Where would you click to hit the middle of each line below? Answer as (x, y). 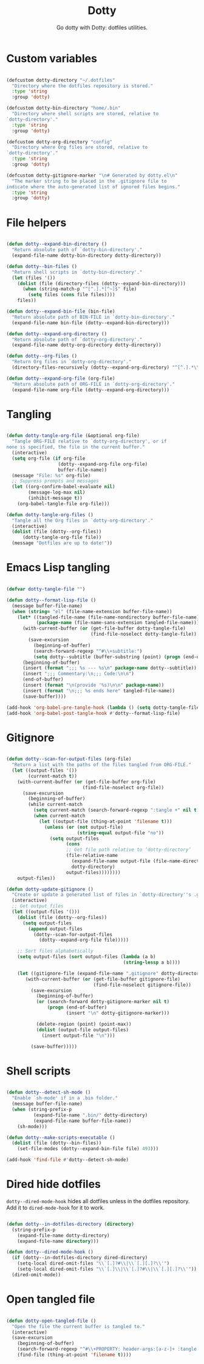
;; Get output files (38, 906)
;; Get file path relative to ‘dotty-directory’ (128, 850)
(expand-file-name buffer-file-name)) (82, 1121)
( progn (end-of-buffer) (77, 1007)
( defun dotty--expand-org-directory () (57, 334)
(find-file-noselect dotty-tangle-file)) (144, 634)
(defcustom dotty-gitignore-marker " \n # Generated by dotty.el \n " (92, 175)
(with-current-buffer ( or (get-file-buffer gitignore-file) (103, 979)
